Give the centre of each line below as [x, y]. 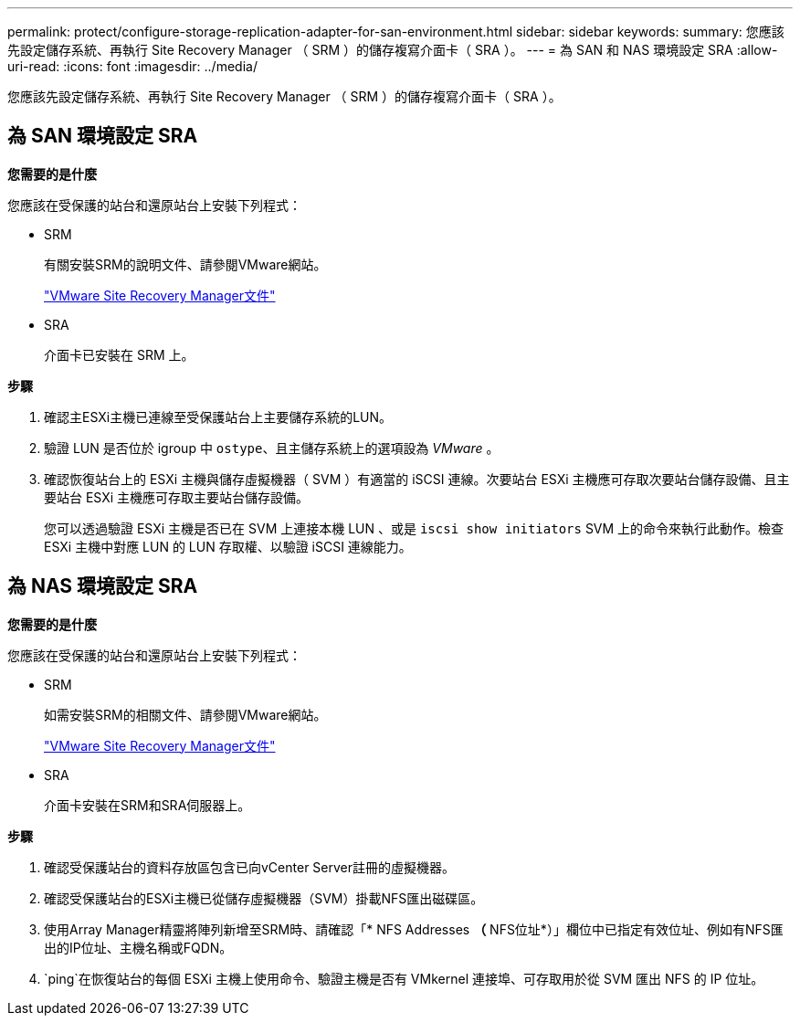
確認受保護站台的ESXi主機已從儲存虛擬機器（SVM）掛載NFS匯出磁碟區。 [264, 898]
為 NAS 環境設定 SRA [103, 586]
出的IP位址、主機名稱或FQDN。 [138, 947]
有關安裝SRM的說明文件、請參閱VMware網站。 [185, 264]
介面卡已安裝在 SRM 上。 [119, 354]
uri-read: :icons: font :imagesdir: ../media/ [132, 66]
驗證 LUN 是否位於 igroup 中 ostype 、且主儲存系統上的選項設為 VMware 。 [272, 448]
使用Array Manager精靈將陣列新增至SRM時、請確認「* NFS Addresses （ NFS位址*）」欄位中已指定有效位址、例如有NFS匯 [414, 929]
